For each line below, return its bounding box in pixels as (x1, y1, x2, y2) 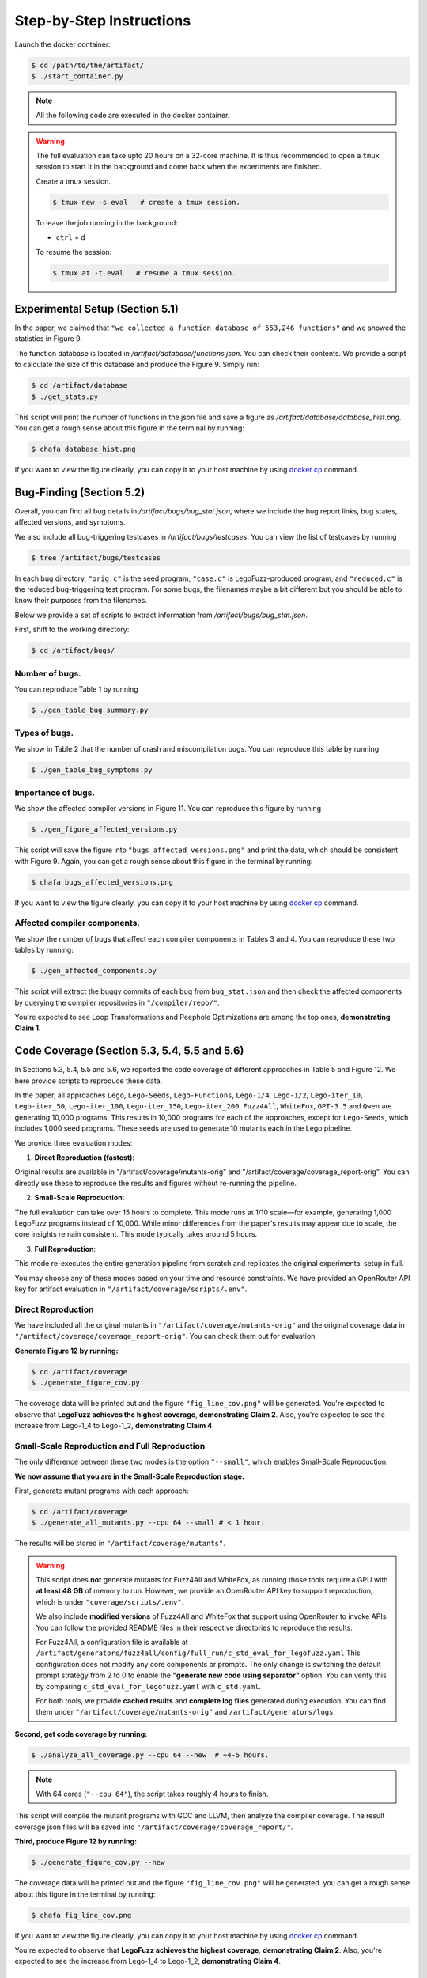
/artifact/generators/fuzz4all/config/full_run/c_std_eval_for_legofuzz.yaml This (36, 1648, 361, 1658)
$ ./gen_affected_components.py (31, 966, 157, 976)
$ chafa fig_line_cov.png (31, 1911, 132, 1919)
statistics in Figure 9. (14, 334, 83, 343)
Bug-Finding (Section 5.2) (14, 485, 145, 498)
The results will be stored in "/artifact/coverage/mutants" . (14, 1539, 225, 1548)
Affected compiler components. (14, 918, 140, 929)
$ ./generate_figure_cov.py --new (31, 1858, 165, 1867)
